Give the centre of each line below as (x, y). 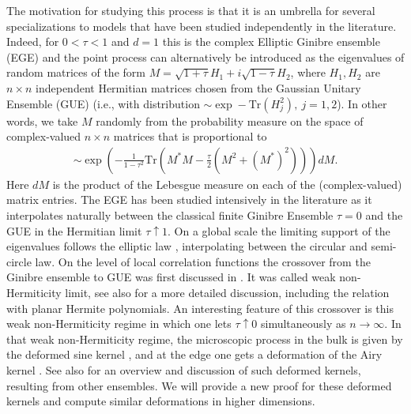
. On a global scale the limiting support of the (279, 230)
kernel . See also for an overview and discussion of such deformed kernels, (184, 369)
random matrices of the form (76, 72)
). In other (362, 103)
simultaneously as (303, 324)
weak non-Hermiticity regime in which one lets (119, 324)
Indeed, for (33, 41)
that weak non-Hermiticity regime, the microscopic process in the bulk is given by (205, 339)
